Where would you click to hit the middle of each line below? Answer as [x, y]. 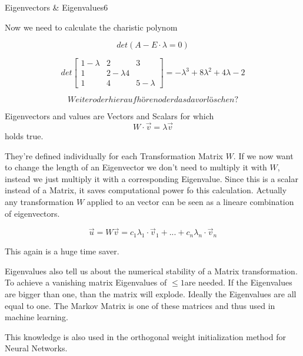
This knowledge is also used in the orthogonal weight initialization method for [145, 336]
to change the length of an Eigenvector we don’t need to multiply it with [136, 167]
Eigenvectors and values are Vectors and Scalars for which [109, 116]
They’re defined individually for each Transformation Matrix [114, 155]
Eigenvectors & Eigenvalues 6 [56, 7]
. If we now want [263, 155]
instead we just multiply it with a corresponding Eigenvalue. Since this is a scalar [151, 178]
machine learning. [36, 317]
